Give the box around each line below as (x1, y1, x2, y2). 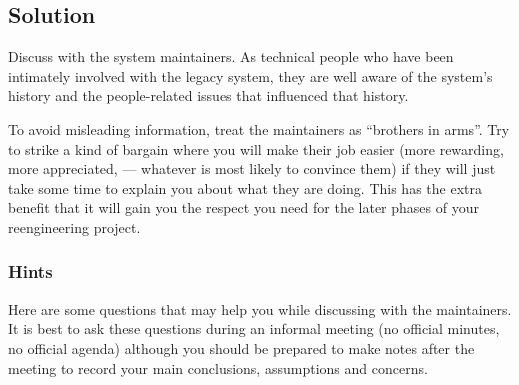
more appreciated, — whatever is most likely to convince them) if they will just (8, 158, 496, 179)
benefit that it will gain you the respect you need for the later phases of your (8, 197, 479, 218)
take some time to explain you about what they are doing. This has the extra (8, 177, 482, 198)
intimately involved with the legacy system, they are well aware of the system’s (8, 65, 493, 86)
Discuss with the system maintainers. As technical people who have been (8, 46, 454, 67)
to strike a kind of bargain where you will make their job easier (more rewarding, (8, 138, 504, 159)
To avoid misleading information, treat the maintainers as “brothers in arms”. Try (8, 118, 510, 139)
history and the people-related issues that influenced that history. (8, 85, 409, 106)
